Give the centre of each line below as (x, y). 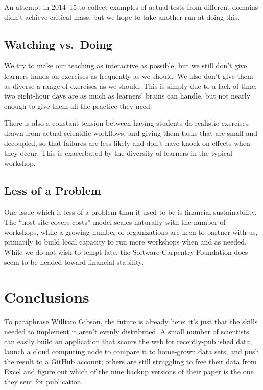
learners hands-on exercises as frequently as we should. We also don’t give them (129, 75)
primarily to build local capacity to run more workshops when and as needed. (125, 242)
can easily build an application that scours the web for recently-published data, (128, 341)
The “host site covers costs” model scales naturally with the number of (115, 222)
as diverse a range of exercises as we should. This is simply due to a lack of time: (130, 86)
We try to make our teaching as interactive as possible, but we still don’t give (126, 66)
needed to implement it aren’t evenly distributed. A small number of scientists (127, 331)
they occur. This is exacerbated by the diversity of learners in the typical (118, 153)
